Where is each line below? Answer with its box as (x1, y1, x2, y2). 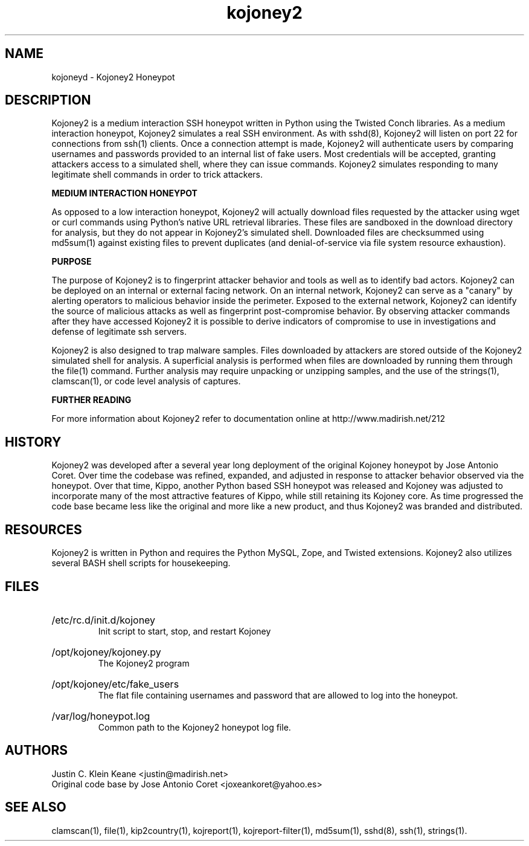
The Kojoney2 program (98, 657, 190, 668)
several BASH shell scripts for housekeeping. (51, 558, 231, 569)
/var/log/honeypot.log (51, 709, 150, 722)
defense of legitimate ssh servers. (51, 326, 187, 337)
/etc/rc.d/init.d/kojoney (51, 613, 156, 626)
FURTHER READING (51, 395, 132, 405)
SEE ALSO (5, 799, 66, 815)
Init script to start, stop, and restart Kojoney (98, 625, 271, 636)
